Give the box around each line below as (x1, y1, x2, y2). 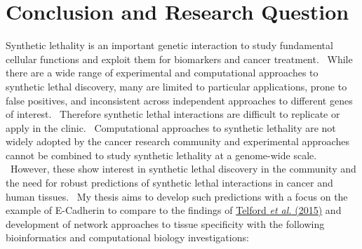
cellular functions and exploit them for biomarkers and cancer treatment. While (6, 51, 353, 66)
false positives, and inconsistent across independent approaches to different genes (6, 93, 353, 107)
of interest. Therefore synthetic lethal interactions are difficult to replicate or (6, 107, 340, 121)
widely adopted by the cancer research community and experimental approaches (6, 134, 349, 149)
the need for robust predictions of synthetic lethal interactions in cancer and (6, 175, 333, 190)
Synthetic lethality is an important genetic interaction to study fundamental (6, 38, 333, 53)
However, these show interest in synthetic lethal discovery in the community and (10, 161, 356, 176)
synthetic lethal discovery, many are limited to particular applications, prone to (6, 79, 347, 93)
